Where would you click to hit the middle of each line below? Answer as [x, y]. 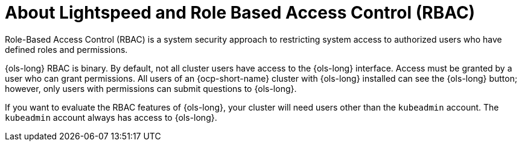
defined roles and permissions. [66, 49]
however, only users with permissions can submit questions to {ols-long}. [151, 88]
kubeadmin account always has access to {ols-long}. [111, 117]
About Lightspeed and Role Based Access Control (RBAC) [240, 13]
